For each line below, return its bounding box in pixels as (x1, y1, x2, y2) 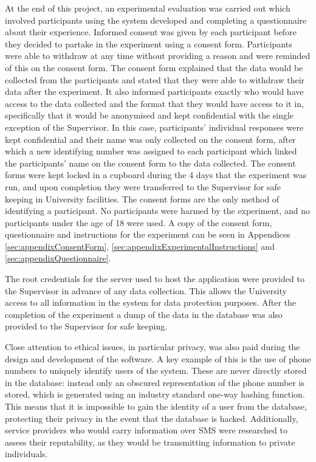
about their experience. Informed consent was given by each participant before (5, 26, 297, 38)
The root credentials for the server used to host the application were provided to (5, 272, 304, 285)
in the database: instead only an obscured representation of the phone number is (5, 376, 304, 388)
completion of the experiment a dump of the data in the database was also (5, 308, 283, 320)
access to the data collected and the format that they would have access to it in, (5, 97, 304, 109)
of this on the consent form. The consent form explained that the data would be (5, 61, 303, 74)
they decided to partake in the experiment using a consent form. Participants (5, 37, 292, 50)
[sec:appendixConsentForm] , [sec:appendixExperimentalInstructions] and (5, 240, 275, 252)
